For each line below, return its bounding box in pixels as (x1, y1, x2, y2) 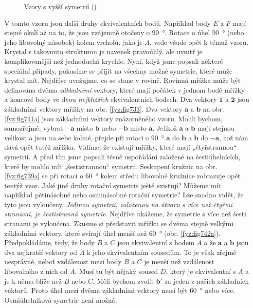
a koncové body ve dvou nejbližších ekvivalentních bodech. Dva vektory (4, 94, 217, 104)
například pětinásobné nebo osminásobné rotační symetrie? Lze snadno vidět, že (4, 190, 244, 200)
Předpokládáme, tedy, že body (4, 237, 95, 248)
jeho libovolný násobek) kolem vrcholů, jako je (4, 37, 143, 47)
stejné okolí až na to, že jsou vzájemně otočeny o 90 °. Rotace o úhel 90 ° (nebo (4, 27, 244, 38)
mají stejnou (197, 123, 235, 133)
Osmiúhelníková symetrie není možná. (4, 294, 117, 305)
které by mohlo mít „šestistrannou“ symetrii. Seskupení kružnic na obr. (4, 161, 217, 171)
